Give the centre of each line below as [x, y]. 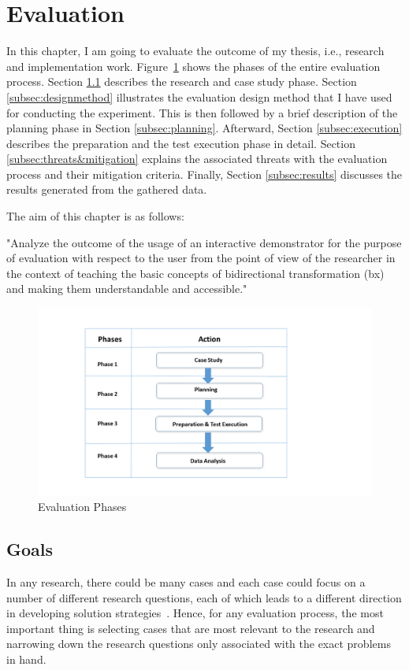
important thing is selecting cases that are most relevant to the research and [191, 628]
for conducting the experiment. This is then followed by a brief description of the [202, 112]
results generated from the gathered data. [107, 189]
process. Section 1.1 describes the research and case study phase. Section [182, 81]
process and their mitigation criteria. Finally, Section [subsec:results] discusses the [204, 174]
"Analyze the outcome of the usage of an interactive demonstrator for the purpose [204, 242]
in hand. [26, 659]
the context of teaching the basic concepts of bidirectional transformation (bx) [195, 273]
